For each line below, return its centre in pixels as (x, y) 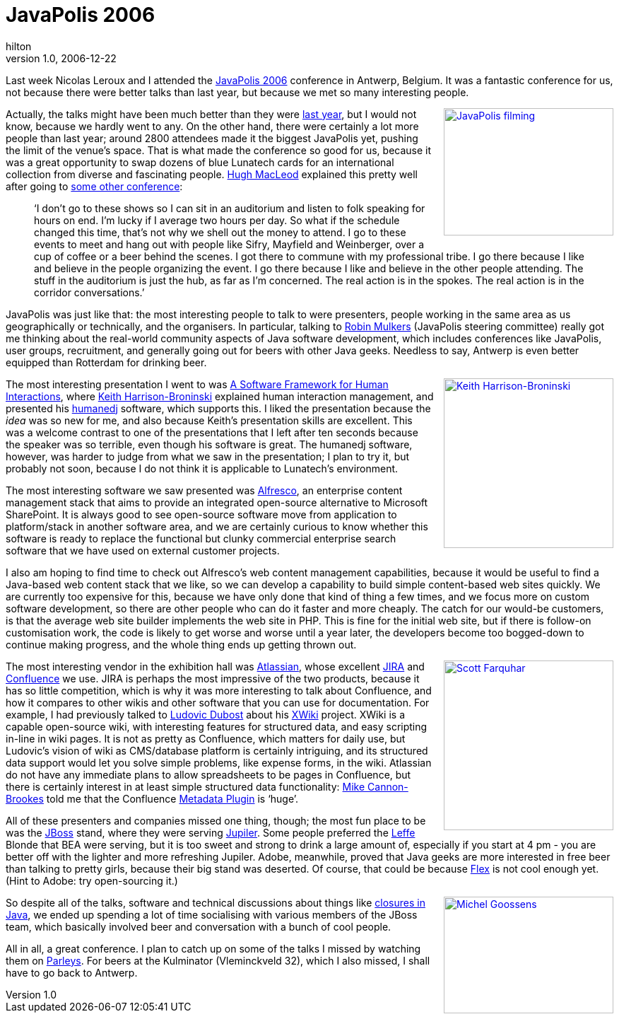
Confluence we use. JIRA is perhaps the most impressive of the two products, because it (213, 678)
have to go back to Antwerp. (72, 972)
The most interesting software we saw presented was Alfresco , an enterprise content (204, 490)
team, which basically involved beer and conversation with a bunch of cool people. (199, 926)
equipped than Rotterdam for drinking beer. (106, 362)
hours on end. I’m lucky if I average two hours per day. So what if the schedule (217, 220)
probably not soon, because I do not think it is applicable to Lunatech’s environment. (202, 468)
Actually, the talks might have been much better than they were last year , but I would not (211, 114)
